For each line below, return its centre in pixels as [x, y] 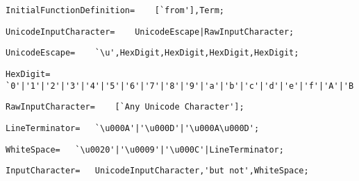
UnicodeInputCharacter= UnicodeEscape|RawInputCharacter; [150, 32]
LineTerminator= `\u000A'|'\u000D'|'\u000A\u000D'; [133, 128]
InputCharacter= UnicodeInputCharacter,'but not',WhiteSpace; [157, 171]
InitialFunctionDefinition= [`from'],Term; [115, 10]
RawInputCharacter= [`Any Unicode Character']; [125, 107]
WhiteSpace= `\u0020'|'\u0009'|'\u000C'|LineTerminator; [145, 149]
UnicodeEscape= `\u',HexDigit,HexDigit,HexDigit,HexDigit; [152, 53]
